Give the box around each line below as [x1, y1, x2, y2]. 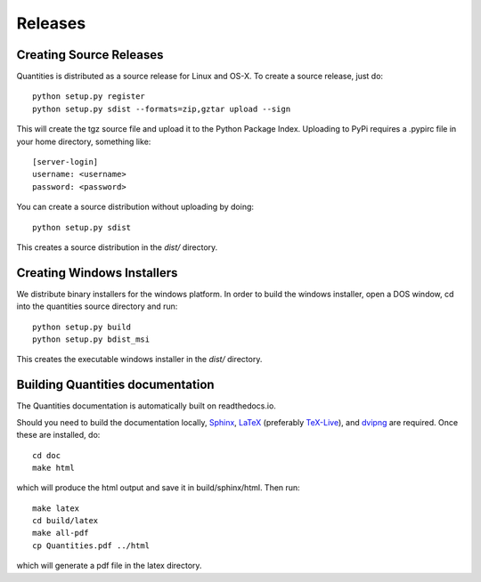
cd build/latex [32, 516, 99, 526]
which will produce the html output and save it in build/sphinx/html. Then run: [16, 482, 300, 493]
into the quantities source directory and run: [16, 301, 178, 311]
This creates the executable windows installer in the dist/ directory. [16, 354, 263, 365]
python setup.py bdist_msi [32, 335, 151, 344]
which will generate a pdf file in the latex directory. [16, 561, 202, 571]
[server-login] [32, 157, 99, 167]
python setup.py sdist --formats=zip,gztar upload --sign [32, 103, 291, 114]
